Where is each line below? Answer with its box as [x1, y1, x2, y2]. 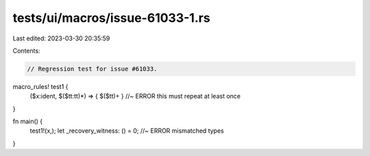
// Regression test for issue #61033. [27, 65, 158, 73]
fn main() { [12, 117, 43, 126]
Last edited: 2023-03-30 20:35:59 [12, 34, 110, 42]
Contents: [12, 47, 40, 55]
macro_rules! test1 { [12, 82, 69, 90]
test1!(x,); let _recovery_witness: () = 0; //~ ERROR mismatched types [29, 127, 224, 135]
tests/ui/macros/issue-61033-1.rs [12, 10, 210, 25]
